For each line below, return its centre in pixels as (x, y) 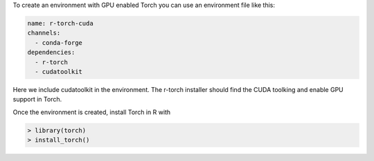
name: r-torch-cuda (60, 23)
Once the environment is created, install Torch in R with (92, 112)
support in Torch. (37, 100)
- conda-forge (59, 42)
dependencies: (51, 53)
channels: (44, 33)
